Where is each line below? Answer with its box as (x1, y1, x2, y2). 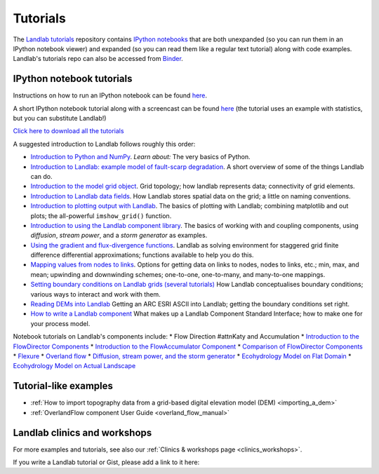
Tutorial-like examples (13, 380, 114, 392)
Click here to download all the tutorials (13, 127, 124, 135)
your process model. (30, 319, 91, 327)
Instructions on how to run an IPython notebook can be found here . (13, 91, 207, 100)
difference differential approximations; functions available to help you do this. (30, 251, 254, 259)
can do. (30, 172, 53, 180)
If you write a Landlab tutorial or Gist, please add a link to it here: (13, 458, 200, 466)
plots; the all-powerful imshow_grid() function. (30, 211, 172, 220)
